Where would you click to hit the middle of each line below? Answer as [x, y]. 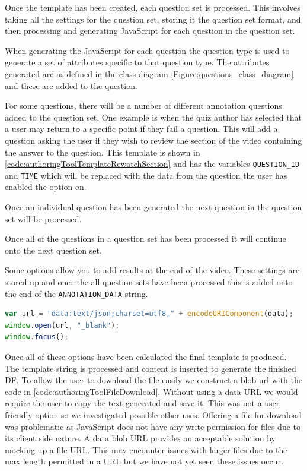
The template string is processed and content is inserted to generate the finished [151, 368]
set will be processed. [43, 218]
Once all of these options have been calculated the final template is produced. [146, 357]
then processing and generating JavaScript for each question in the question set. [150, 31]
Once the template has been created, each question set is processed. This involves [153, 7]
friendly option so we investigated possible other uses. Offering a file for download [153, 415]
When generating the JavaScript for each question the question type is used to [147, 50]
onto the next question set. [53, 250]
